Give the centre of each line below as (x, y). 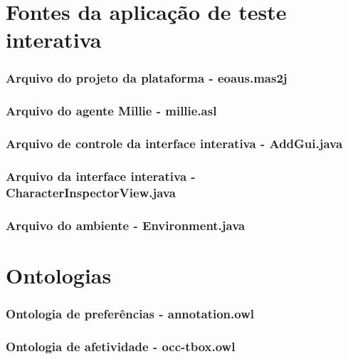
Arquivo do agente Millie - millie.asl (111, 111)
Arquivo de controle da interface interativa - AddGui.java (174, 144)
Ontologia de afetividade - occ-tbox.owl (121, 346)
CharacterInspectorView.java (91, 192)
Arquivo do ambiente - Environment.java (126, 225)
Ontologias (59, 275)
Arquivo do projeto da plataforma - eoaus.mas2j (147, 78)
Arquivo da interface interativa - (101, 176)
